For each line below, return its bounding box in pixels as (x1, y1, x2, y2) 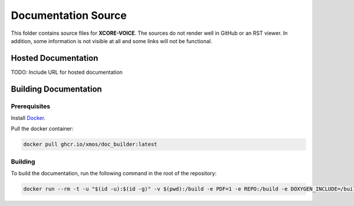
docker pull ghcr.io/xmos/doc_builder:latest (23, 141, 158, 148)
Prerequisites (11, 102, 50, 110)
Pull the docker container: (11, 125, 74, 132)
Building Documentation (11, 84, 103, 94)
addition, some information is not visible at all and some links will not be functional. (11, 37, 212, 44)
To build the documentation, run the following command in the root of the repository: (11, 170, 217, 177)
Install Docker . (11, 115, 46, 121)
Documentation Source (11, 9, 127, 22)
